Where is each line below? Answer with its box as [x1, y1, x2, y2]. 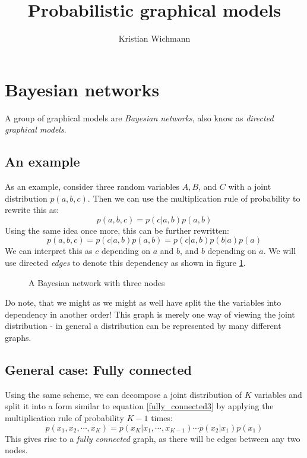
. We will [263, 244, 296, 257]
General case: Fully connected [5, 360, 192, 378]
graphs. [5, 331, 31, 343]
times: [151, 411, 173, 424]
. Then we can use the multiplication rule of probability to [87, 192, 300, 204]
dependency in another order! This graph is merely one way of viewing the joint [5, 308, 295, 320]
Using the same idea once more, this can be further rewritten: [5, 224, 230, 236]
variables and [254, 388, 302, 400]
